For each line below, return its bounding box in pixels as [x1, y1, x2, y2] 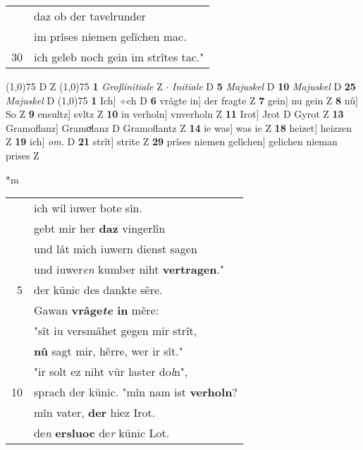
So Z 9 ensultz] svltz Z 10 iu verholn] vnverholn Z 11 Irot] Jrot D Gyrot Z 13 [6, 107, 344, 121]
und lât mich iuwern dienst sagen [34, 241, 197, 257]
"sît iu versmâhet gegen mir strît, [34, 322, 197, 339]
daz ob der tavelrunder [34, 8, 146, 24]
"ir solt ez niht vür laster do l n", [34, 363, 188, 380]
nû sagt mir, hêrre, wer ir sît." [34, 343, 183, 360]
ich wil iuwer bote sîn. [34, 200, 142, 217]
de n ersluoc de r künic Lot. [34, 425, 170, 442]
